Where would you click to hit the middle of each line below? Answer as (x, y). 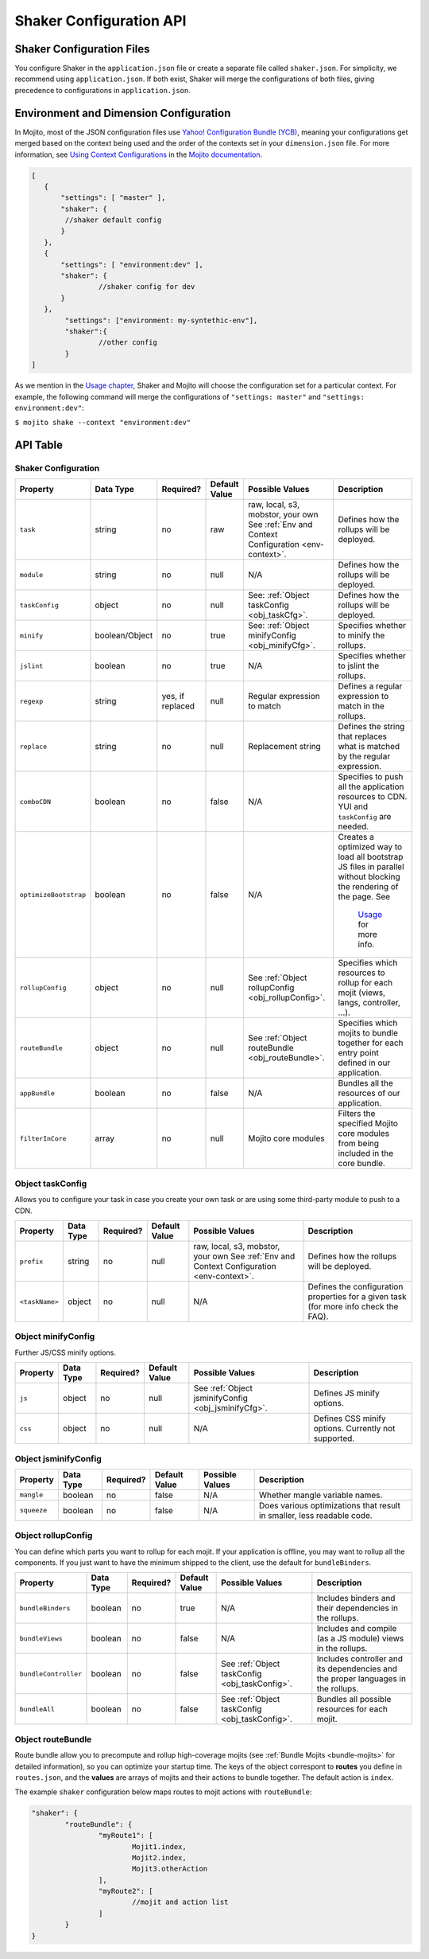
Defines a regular (370, 686)
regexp (31, 701)
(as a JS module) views (360, 1638)
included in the (366, 1153)
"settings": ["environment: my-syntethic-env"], (161, 320)
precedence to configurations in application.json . (102, 90)
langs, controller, (369, 1003)
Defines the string (371, 727)
